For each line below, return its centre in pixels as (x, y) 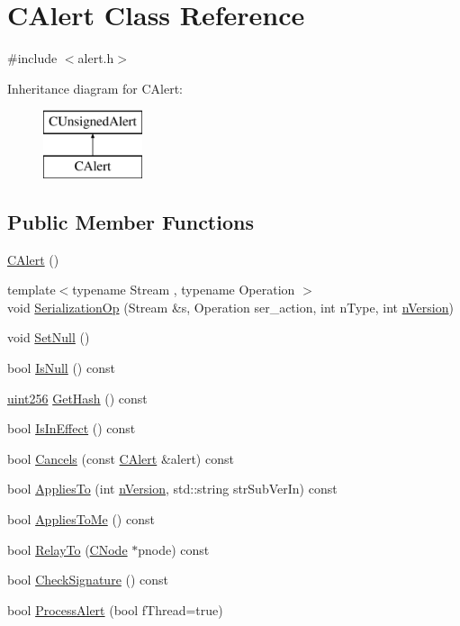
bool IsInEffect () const (72, 428)
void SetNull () (49, 337)
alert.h (96, 58)
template (32, 290)
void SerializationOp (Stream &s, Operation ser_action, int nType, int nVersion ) (230, 307)
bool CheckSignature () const (88, 580)
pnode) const (174, 549)
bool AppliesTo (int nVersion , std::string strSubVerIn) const (172, 489)
